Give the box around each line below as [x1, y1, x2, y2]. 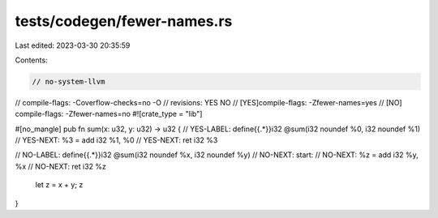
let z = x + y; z [35, 180, 84, 190]
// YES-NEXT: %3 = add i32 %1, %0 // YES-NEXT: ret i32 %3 [15, 135, 218, 145]
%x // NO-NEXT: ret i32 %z [15, 161, 107, 171]
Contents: [15, 55, 48, 65]
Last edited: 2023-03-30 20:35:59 [15, 41, 131, 50]
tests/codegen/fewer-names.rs [15, 12, 233, 30]
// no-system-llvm [32, 77, 105, 86]
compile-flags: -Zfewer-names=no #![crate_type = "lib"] [15, 109, 203, 119]
